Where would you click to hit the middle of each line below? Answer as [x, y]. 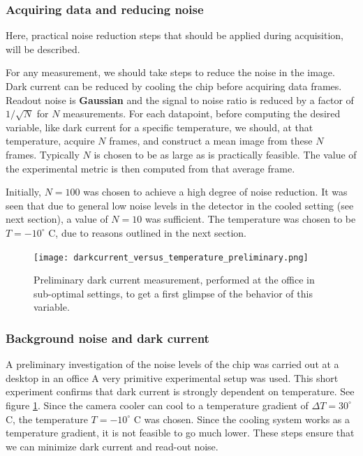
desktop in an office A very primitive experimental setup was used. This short [172, 377]
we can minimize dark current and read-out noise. [112, 446]
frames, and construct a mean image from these [211, 141]
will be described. [43, 49]
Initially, [23, 192]
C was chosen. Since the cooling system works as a [242, 419]
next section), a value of [57, 219]
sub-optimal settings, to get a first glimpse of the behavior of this [173, 293]
